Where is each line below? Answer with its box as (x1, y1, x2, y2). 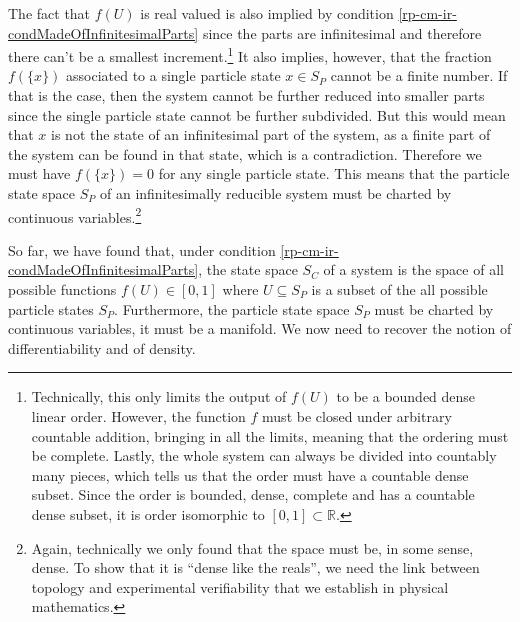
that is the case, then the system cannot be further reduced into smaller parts (8, 85, 485, 106)
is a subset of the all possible (311, 279, 488, 300)
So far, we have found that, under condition (8, 239, 276, 260)
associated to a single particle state (66, 65, 281, 86)
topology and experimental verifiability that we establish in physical (31, 576, 449, 597)
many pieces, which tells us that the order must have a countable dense (31, 464, 469, 485)
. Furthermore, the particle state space (114, 298, 350, 319)
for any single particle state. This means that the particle (158, 163, 510, 184)
